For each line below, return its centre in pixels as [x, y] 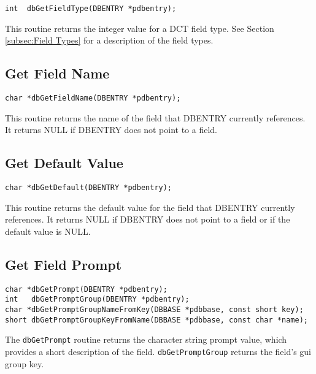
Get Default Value [64, 163]
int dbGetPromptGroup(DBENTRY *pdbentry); [97, 300]
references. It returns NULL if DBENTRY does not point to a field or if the [148, 219]
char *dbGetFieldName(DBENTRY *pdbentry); [93, 98]
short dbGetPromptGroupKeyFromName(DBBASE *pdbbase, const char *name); [156, 320]
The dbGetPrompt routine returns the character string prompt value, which [146, 339]
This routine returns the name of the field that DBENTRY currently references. [155, 117]
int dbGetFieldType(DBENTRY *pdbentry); [91, 9]
